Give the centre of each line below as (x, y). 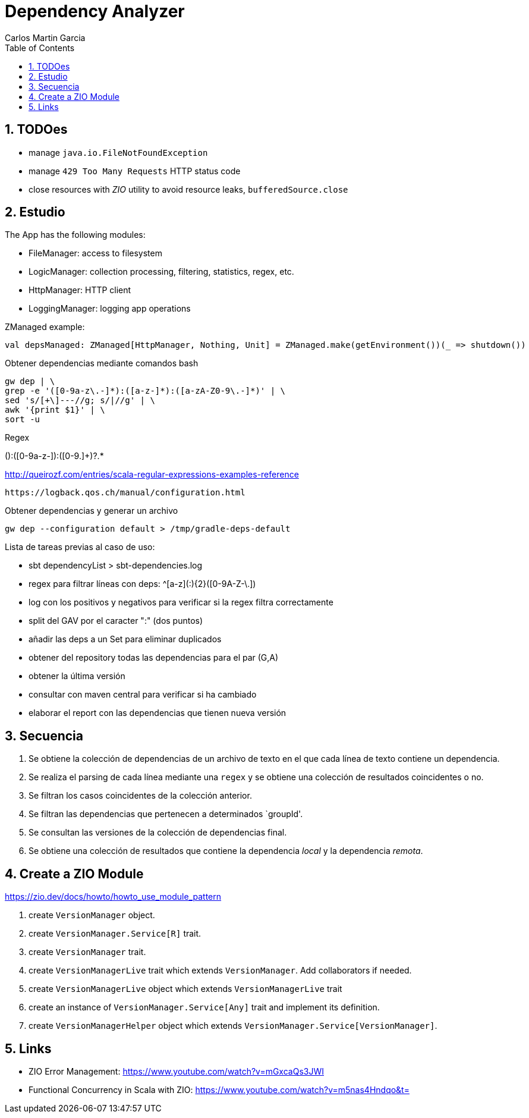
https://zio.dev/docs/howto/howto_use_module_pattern (113, 897)
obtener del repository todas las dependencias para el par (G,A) (154, 658)
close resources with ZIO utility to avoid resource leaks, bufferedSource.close (188, 189)
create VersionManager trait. (87, 952)
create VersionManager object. (92, 915)
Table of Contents (40, 48)
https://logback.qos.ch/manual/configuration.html (125, 493)
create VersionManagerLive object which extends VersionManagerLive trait (185, 989)
